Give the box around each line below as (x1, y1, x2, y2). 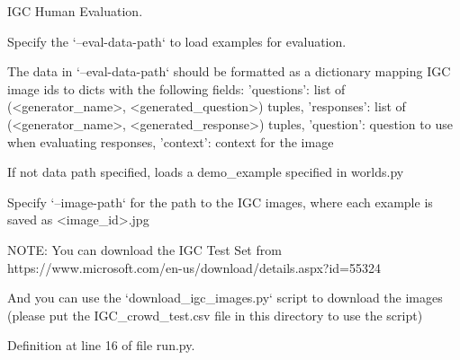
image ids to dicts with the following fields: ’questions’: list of (7, 79, 346, 98)
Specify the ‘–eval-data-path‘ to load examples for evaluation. (7, 31, 347, 50)
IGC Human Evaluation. (7, 2, 143, 20)
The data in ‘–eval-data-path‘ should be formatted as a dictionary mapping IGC (7, 62, 451, 81)
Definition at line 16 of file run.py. (7, 336, 195, 355)
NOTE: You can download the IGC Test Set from (7, 240, 282, 259)
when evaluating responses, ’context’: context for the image (7, 132, 334, 151)
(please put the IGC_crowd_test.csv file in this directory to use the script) (7, 305, 423, 324)
